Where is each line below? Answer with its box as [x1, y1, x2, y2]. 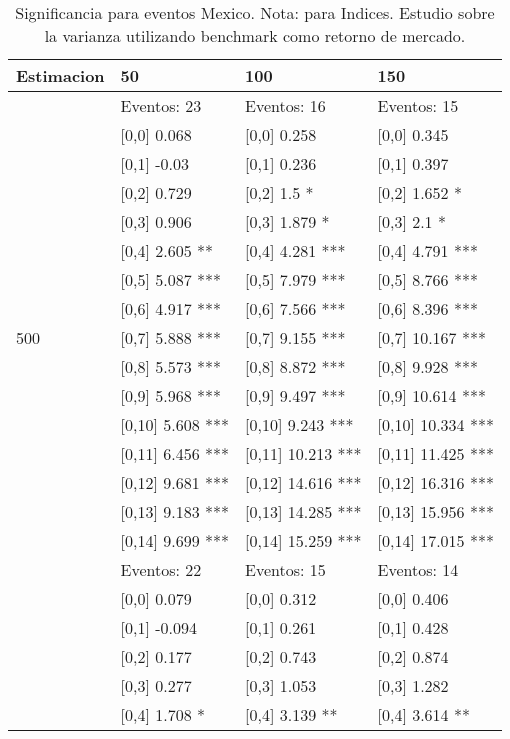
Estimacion [16, 64, 105, 87]
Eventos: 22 [120, 558, 202, 581]
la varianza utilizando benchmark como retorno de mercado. [44, 24, 466, 47]
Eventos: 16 [245, 94, 326, 117]
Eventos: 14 [377, 558, 459, 581]
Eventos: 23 [120, 94, 202, 117]
